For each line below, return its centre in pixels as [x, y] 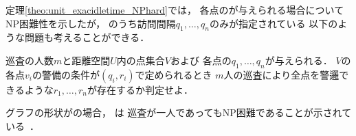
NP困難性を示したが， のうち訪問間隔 [91, 23]
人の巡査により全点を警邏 [281, 74]
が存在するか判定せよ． [140, 89]
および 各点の [201, 60]
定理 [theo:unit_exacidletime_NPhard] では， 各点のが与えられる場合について [175, 10]
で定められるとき [174, 74]
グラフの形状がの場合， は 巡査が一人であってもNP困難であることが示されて [179, 112]
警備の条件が [70, 74]
